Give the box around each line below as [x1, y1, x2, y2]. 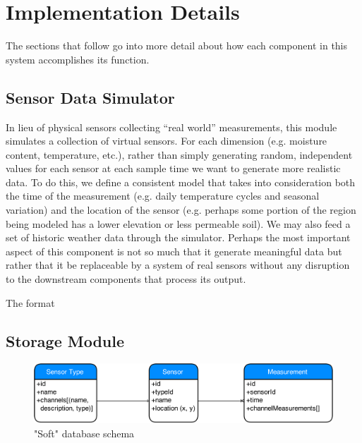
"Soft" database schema [34, 425, 135, 440]
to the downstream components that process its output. [6, 272, 246, 286]
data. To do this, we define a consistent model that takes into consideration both [6, 174, 356, 189]
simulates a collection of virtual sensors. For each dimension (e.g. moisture [6, 133, 327, 148]
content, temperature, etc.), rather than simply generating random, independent [6, 147, 353, 162]
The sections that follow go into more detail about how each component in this [6, 38, 348, 53]
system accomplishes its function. [6, 51, 150, 66]
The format [6, 295, 55, 310]
